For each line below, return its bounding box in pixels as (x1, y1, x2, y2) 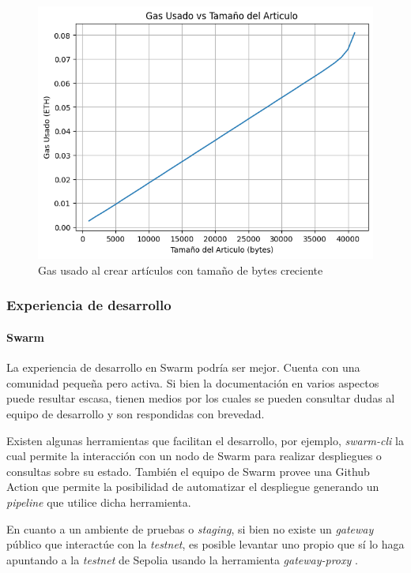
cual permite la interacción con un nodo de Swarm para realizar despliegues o (6, 448, 382, 464)
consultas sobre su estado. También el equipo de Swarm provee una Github (6, 463, 370, 479)
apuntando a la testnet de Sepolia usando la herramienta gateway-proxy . (6, 551, 358, 567)
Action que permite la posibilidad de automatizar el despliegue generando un (6, 478, 379, 495)
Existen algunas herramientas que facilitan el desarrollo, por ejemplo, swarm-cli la (6, 432, 404, 448)
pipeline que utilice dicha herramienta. (6, 493, 191, 510)
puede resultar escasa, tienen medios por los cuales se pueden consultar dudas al (6, 390, 395, 406)
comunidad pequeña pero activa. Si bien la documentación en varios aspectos (6, 374, 379, 391)
